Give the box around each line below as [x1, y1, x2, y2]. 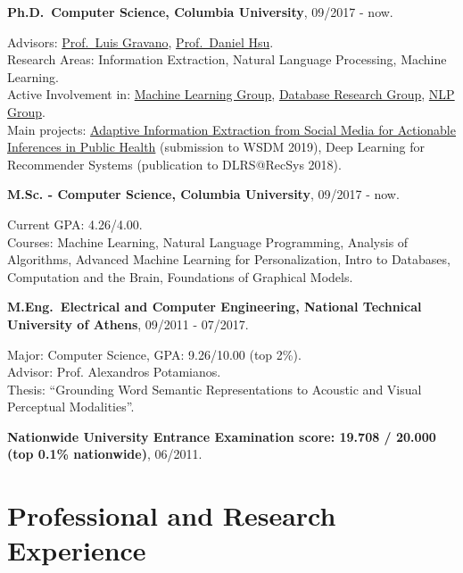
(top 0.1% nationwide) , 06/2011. [7, 444, 203, 463]
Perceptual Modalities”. [7, 397, 135, 416]
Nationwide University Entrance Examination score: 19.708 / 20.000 [7, 427, 436, 445]
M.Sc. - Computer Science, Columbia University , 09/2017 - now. [7, 185, 400, 203]
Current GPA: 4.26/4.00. [7, 214, 143, 233]
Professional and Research [7, 497, 336, 534]
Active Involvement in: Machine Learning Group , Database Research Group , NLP [7, 85, 455, 104]
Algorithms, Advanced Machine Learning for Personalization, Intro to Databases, [7, 250, 451, 269]
